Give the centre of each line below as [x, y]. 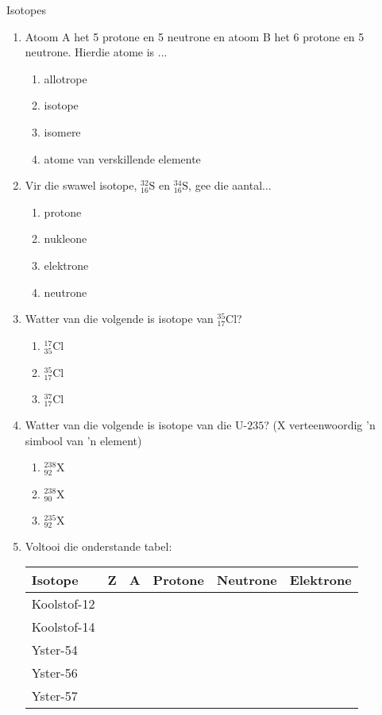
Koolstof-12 [63, 604]
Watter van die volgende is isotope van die [128, 425]
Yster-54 [54, 650]
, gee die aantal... [230, 185]
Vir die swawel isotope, [81, 185]
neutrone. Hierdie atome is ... [96, 52]
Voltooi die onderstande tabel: [98, 546]
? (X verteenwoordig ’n [320, 425]
